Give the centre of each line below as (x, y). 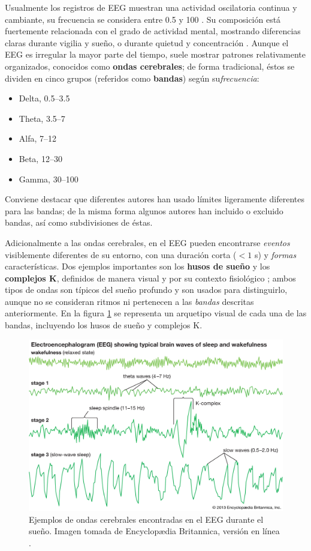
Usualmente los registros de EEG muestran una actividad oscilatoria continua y (151, 7)
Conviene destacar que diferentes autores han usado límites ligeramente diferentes (155, 199)
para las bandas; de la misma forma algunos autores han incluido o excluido (144, 210)
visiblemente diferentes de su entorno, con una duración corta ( (121, 254)
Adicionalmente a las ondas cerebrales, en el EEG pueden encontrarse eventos (147, 242)
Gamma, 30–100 (49, 179)
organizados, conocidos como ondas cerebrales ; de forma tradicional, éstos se (150, 66)
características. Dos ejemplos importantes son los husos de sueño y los (138, 266)
